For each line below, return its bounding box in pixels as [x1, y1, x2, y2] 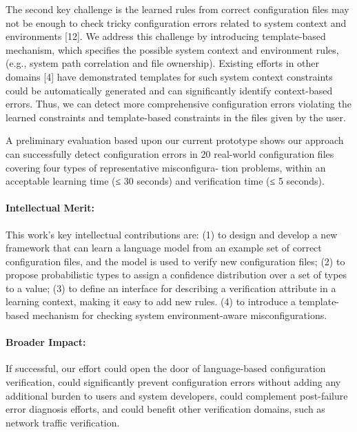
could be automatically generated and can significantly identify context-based [6, 83, 333, 97]
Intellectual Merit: [6, 200, 95, 215]
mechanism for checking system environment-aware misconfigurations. [32, 308, 327, 322]
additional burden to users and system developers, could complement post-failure [6, 388, 348, 402]
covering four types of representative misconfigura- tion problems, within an [6, 160, 326, 174]
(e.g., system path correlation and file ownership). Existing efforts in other [6, 56, 320, 70]
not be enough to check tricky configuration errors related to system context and [6, 15, 347, 30]
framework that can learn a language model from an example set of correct [6, 240, 322, 255]
